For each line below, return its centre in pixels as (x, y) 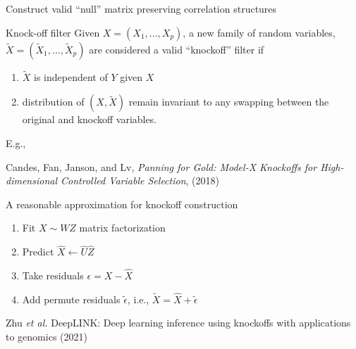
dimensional (31, 180)
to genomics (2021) (47, 336)
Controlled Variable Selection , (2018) (140, 180)
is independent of (71, 76)
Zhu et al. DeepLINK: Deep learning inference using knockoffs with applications (178, 323)
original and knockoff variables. (90, 119)
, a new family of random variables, (259, 32)
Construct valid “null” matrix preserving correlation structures (141, 8)
